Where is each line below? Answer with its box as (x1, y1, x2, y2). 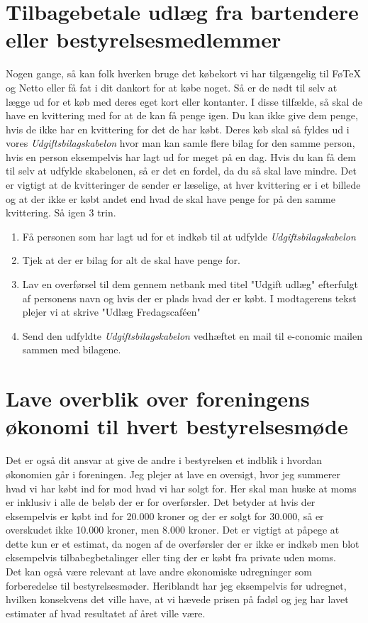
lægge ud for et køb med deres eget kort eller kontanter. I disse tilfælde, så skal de (6, 94, 362, 109)
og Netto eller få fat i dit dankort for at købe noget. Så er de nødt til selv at (6, 79, 338, 94)
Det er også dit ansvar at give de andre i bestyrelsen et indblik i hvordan (6, 453, 322, 468)
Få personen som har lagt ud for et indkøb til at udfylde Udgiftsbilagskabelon (22, 228, 356, 243)
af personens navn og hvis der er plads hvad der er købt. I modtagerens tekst (22, 290, 357, 305)
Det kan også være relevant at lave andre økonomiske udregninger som (6, 564, 312, 579)
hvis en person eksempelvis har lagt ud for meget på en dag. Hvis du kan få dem (6, 149, 356, 164)
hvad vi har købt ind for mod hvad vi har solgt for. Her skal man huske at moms (6, 480, 357, 495)
